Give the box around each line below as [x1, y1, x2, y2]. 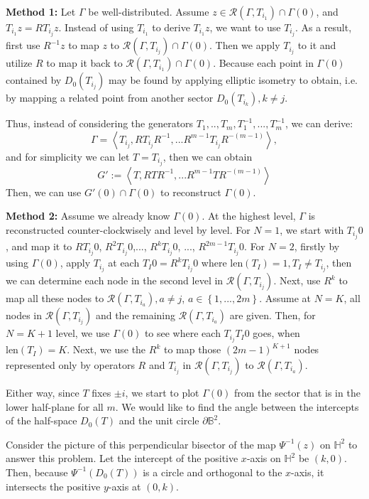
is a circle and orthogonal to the [143, 464, 282, 479]
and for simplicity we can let [6, 149, 130, 163]
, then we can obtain [163, 149, 253, 163]
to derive [152, 20, 190, 34]
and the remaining [95, 308, 175, 323]
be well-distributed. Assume [88, 4, 209, 18]
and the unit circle [119, 413, 199, 428]
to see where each [144, 326, 221, 340]
